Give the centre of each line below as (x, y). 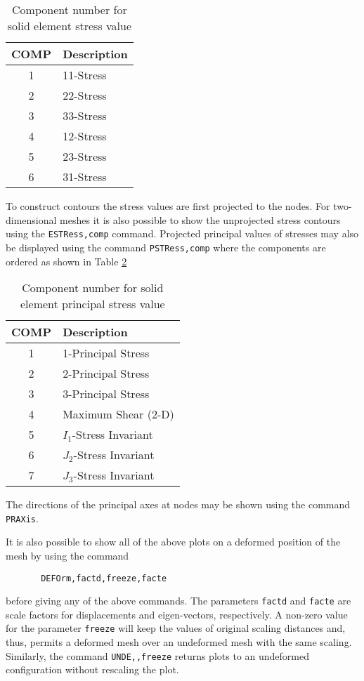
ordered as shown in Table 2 (66, 261)
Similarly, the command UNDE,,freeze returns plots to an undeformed (157, 655)
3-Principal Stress (106, 394)
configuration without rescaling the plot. (92, 669)
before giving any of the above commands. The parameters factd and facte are (178, 601)
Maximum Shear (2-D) (118, 414)
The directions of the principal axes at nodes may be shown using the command (178, 504)
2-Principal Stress (106, 373)
